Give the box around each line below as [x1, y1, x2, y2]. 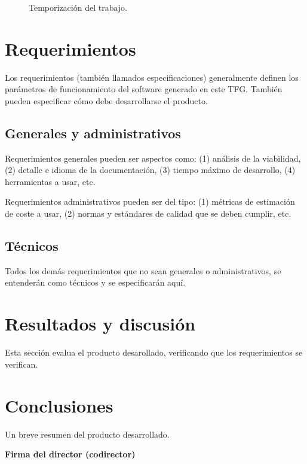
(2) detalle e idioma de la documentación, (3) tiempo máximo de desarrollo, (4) [5, 163, 296, 176]
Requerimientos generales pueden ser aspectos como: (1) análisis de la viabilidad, [5, 151, 301, 164]
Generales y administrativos [5, 123, 181, 142]
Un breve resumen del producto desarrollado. [5, 427, 170, 440]
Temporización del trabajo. [29, 1, 127, 13]
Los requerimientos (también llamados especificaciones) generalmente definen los [5, 71, 299, 83]
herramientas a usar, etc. [5, 175, 96, 187]
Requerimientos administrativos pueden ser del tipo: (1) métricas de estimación [5, 195, 295, 208]
